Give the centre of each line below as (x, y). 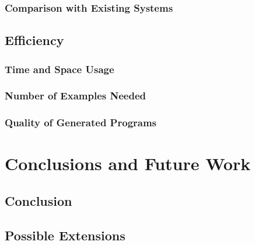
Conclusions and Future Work (128, 163)
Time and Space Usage (60, 69)
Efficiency (34, 40)
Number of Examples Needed (75, 96)
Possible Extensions (65, 235)
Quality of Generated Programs (81, 123)
